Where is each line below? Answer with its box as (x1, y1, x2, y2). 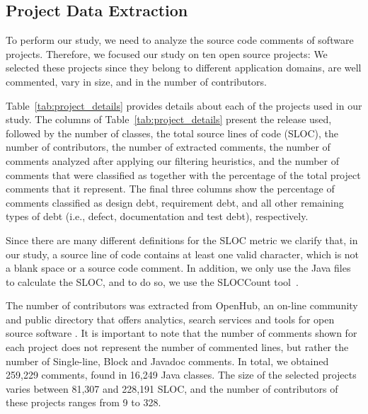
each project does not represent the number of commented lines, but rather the (6, 340, 349, 355)
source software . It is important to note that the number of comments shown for (6, 326, 357, 340)
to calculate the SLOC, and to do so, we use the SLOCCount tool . (6, 274, 299, 289)
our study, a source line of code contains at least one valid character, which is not (6, 246, 360, 261)
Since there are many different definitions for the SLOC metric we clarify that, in (6, 232, 358, 247)
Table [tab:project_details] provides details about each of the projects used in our (6, 98, 362, 113)
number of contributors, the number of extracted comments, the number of (6, 139, 330, 154)
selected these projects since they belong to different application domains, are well (6, 60, 362, 75)
